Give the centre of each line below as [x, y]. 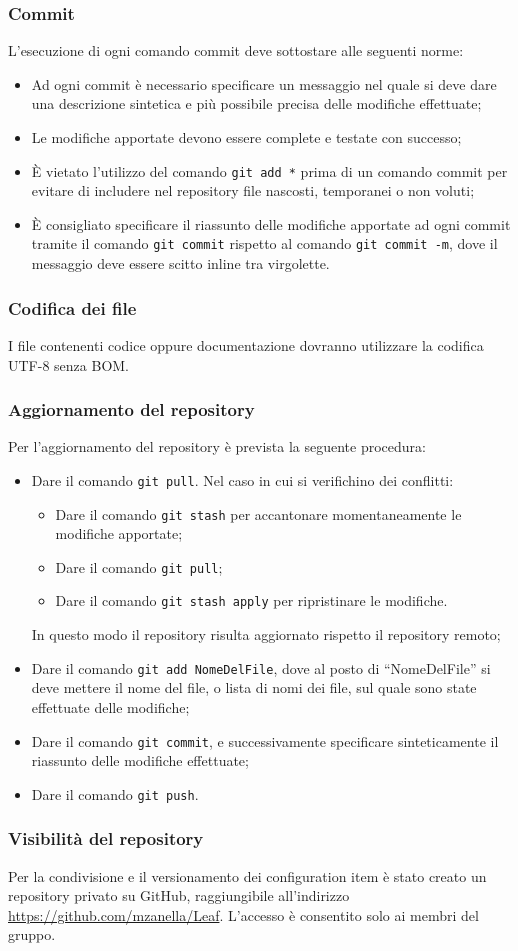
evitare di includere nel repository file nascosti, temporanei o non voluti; [253, 190]
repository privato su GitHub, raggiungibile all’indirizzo [179, 895]
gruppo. [32, 934]
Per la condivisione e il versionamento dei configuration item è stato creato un [247, 875]
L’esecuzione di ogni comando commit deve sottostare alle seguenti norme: [236, 50]
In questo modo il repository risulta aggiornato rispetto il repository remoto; [266, 634]
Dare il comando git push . [115, 793]
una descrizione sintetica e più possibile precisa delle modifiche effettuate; [256, 103]
